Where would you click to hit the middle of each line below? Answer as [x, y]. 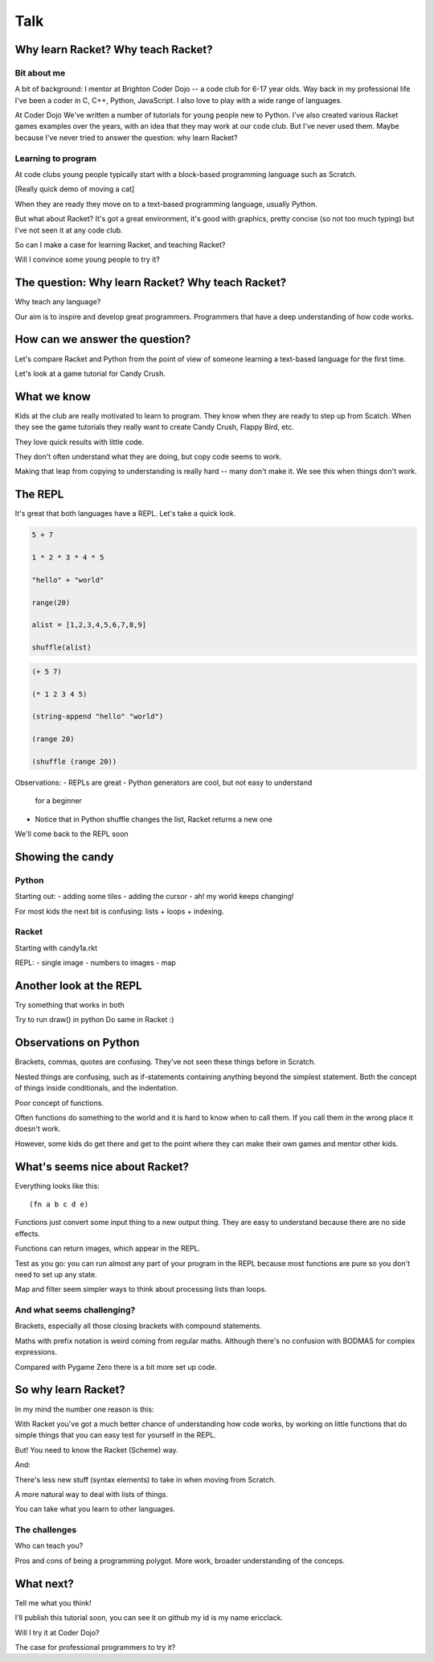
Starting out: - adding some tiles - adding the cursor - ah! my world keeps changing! [154, 897]
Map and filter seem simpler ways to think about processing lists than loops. [141, 1289]
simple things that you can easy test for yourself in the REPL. [115, 1435]
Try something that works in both [70, 1005]
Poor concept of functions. [59, 1103]
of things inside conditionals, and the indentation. [96, 1088]
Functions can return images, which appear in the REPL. [108, 1248]
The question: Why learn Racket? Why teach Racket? [151, 283]
